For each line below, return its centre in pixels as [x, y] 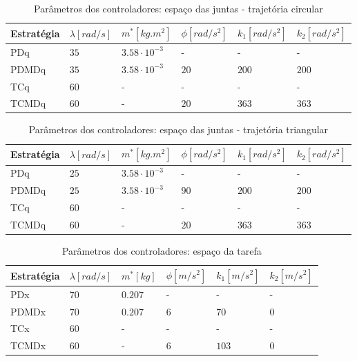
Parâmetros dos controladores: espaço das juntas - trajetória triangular [178, 129]
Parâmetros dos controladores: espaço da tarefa [162, 250]
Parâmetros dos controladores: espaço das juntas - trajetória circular [178, 8]
